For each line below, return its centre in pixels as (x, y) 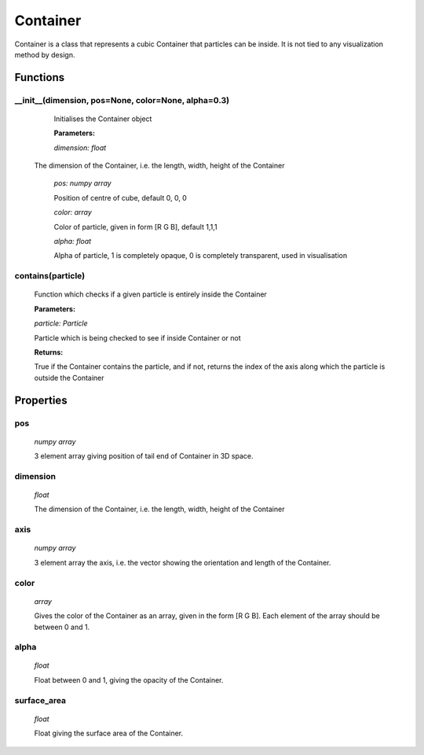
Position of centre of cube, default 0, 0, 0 (121, 197)
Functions (40, 77)
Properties (41, 400)
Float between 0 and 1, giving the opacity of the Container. (129, 679)
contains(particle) (50, 276)
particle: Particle (61, 323)
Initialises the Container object (103, 119)
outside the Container (69, 377)
